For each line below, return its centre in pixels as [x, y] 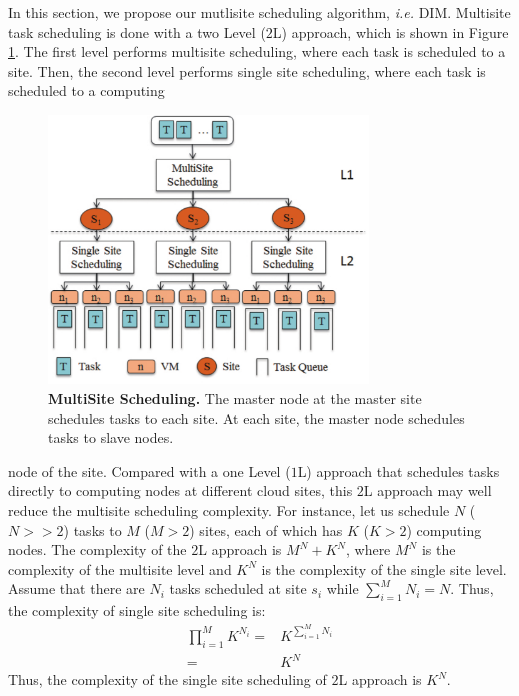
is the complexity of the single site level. [384, 568]
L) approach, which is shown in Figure [390, 31]
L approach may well [427, 490]
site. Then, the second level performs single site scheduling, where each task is [247, 70]
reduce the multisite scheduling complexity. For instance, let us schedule [229, 510]
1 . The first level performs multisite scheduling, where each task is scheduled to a [257, 51]
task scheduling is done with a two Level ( [137, 31]
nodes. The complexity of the [97, 549]
